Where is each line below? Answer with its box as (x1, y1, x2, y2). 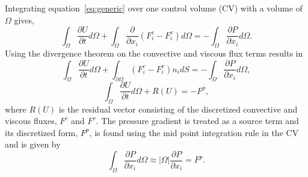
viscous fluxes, (5, 114, 57, 127)
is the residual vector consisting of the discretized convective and (58, 102, 298, 115)
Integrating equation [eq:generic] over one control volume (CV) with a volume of (5, 2, 303, 14)
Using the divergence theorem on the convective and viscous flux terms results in (5, 47, 303, 60)
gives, (14, 13, 34, 26)
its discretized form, (5, 126, 78, 138)
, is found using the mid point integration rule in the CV (89, 126, 299, 138)
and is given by (5, 138, 61, 151)
